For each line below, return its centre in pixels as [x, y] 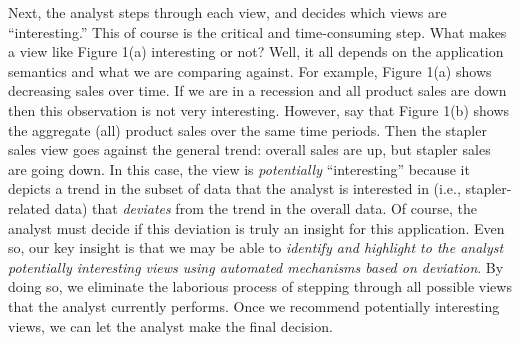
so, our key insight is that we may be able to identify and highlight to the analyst [256, 247]
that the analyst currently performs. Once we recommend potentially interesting [254, 305]
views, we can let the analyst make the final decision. [170, 325]
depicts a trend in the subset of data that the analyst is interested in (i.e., [234, 188]
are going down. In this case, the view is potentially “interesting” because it [239, 168]
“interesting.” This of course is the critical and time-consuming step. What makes [257, 31]
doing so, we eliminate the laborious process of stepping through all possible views [260, 286]
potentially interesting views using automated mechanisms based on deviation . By [256, 266]
